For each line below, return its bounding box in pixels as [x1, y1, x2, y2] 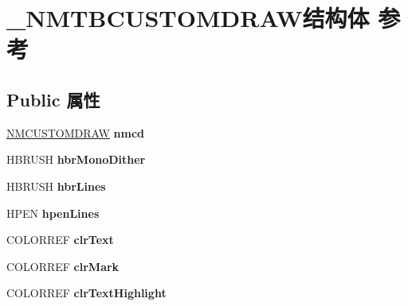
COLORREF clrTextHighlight [6, 285, 167, 301]
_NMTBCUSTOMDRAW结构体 [6, 2, 370, 34]
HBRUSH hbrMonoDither [6, 151, 146, 168]
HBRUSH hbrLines [6, 177, 106, 194]
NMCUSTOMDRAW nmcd [6, 124, 145, 141]
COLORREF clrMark [6, 258, 120, 274]
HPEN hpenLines [6, 204, 100, 221]
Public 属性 [6, 87, 100, 111]
